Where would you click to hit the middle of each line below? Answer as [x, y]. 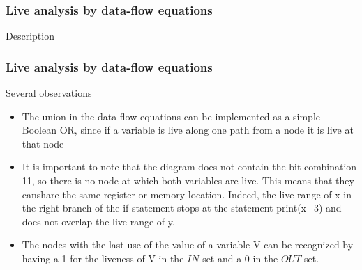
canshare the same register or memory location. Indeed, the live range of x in [187, 194]
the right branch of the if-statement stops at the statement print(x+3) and [182, 208]
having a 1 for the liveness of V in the [103, 258]
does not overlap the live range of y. [98, 221]
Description [30, 36]
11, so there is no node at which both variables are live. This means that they [188, 180]
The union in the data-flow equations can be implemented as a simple [171, 116]
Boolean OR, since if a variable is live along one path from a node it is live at [188, 130]
